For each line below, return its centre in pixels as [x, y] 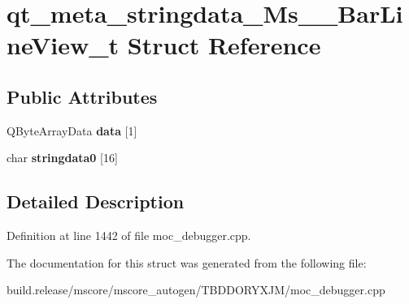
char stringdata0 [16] [62, 158]
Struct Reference [224, 45]
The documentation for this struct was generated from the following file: [187, 262]
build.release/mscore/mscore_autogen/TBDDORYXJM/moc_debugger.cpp [196, 290]
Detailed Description [96, 201]
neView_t [63, 45]
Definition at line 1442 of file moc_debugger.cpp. [129, 235]
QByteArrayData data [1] [72, 130]
